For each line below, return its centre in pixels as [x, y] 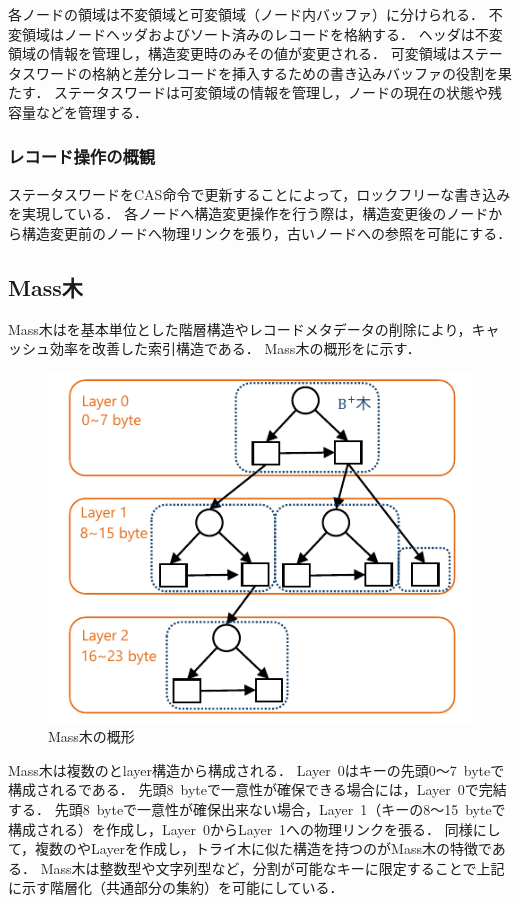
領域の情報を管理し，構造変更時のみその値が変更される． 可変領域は [234, 53]
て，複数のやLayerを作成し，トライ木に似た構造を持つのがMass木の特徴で [250, 848]
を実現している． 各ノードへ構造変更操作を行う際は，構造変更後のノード [248, 213]
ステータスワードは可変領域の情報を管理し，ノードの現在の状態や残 [278, 92]
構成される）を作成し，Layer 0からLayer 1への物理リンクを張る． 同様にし [254, 828]
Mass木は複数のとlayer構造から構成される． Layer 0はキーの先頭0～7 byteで [256, 769]
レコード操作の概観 [82, 156]
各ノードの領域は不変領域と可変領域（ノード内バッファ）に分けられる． [246, 14]
